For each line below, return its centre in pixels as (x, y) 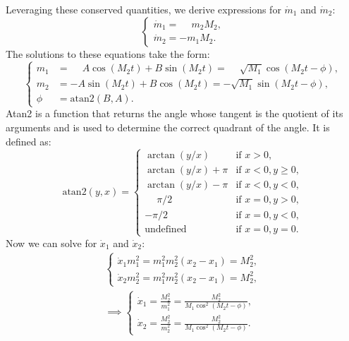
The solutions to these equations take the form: (108, 53)
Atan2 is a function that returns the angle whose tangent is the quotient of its (174, 113)
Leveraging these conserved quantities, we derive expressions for (143, 9)
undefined (166, 229)
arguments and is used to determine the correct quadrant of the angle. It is (168, 127)
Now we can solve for (51, 243)
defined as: (29, 141)
